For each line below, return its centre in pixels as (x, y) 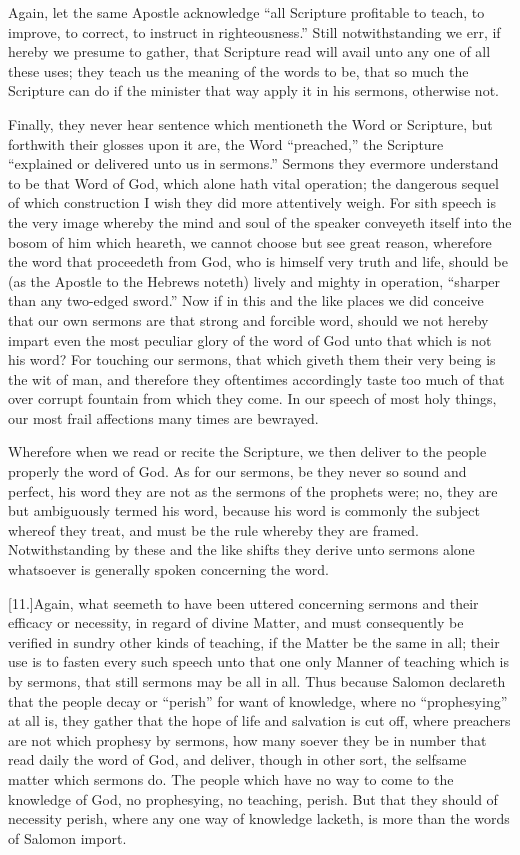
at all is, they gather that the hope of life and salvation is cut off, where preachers (259, 720)
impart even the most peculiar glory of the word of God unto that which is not (250, 339)
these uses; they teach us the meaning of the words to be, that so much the (238, 70)
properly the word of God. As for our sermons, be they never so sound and (237, 471)
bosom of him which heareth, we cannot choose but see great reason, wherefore (250, 241)
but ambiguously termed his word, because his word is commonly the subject (244, 510)
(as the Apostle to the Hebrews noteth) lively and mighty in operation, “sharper (254, 280)
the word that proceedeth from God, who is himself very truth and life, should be (258, 261)
